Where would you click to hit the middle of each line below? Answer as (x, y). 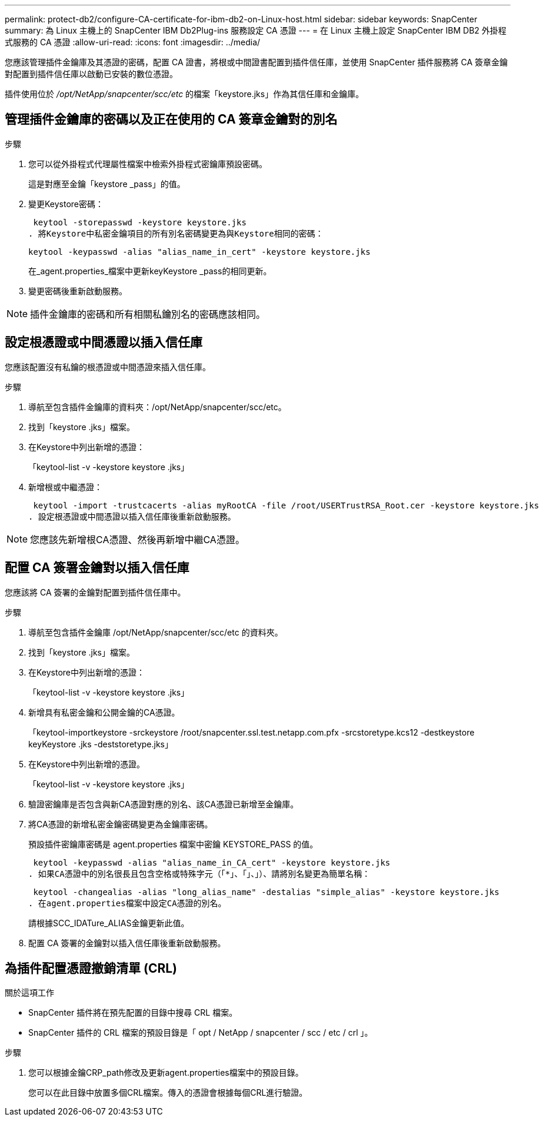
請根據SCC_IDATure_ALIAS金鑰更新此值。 (109, 923)
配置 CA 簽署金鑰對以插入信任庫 (97, 568)
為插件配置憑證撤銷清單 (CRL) (91, 968)
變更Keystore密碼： (66, 204)
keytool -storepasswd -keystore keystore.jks (140, 222)
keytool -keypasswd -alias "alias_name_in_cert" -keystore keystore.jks (199, 252)
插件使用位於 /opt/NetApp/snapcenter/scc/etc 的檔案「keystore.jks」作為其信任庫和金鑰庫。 (184, 94)
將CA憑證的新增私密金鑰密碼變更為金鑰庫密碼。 (121, 824)
